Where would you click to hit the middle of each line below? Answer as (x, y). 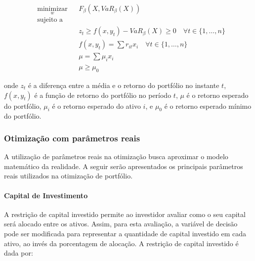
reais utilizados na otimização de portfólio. (68, 176)
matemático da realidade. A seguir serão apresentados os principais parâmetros (124, 166)
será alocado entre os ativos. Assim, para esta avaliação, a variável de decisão (121, 224)
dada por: (19, 253)
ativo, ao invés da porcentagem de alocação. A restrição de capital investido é (121, 243)
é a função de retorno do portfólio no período (103, 95)
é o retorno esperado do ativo (96, 106)
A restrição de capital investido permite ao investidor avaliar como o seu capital (125, 214)
